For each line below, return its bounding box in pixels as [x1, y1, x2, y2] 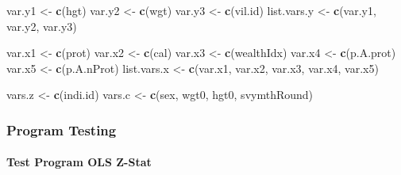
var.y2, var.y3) [6, 17, 77, 34]
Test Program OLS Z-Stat [6, 154, 152, 170]
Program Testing [6, 120, 117, 139]
